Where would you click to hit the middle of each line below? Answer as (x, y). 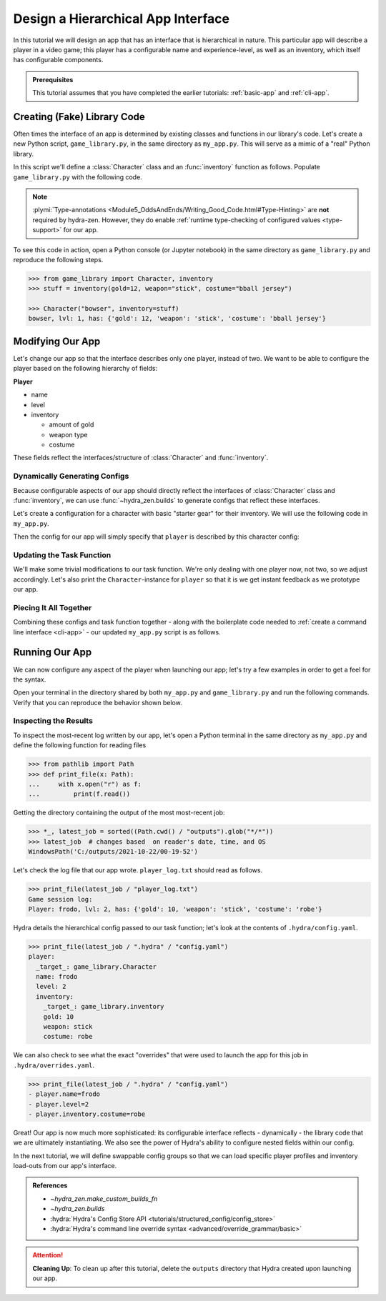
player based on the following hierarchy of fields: (85, 369)
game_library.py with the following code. (78, 177)
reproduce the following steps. (58, 259)
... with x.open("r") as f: (85, 784)
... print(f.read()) (79, 794)
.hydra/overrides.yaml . (54, 1065)
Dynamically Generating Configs (71, 477)
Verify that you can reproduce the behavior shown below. (98, 702)
